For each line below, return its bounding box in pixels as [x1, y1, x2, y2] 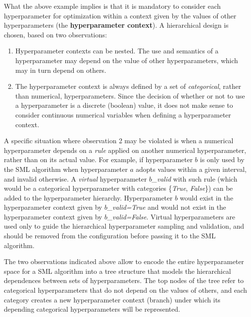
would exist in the [180, 192, 234, 202]
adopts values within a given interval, [136, 164, 247, 174]
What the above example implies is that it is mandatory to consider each [4, 1, 221, 11]
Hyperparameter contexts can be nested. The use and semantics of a [15, 46, 219, 56]
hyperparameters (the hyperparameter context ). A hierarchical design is [4, 20, 229, 30]
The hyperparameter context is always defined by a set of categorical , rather [15, 81, 241, 91]
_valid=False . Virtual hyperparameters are [107, 211, 235, 221]
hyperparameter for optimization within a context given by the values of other [4, 10, 236, 20]
